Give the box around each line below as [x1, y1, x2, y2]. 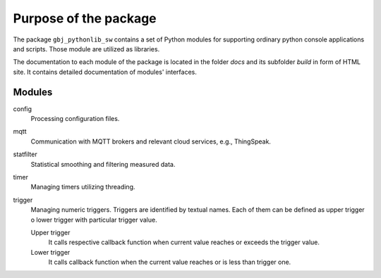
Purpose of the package [13, 11, 157, 26]
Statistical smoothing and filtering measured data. [30, 160, 176, 168]
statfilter [13, 150, 38, 158]
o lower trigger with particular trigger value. [30, 215, 158, 224]
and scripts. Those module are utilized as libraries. [13, 44, 160, 53]
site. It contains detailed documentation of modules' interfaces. [13, 68, 197, 76]
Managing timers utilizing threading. [30, 183, 135, 191]
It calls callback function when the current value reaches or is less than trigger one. [48, 258, 291, 267]
